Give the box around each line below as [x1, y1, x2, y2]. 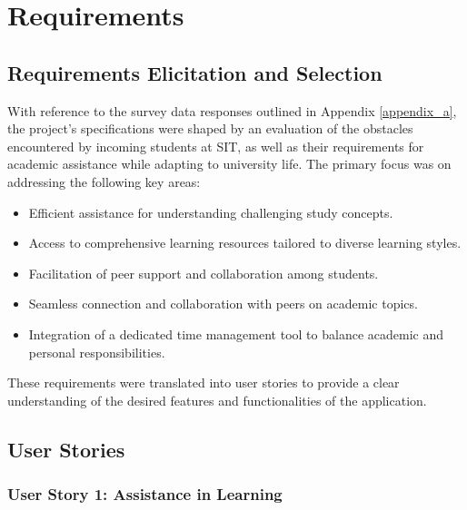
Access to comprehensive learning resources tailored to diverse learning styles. [28, 233, 462, 252]
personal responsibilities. [28, 342, 165, 361]
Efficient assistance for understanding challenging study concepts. [28, 202, 393, 221]
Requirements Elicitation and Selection [7, 58, 383, 86]
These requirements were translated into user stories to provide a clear [7, 373, 400, 392]
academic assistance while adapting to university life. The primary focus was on [7, 154, 452, 173]
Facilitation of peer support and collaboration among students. [28, 263, 379, 282]
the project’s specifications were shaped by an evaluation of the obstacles [7, 119, 413, 138]
